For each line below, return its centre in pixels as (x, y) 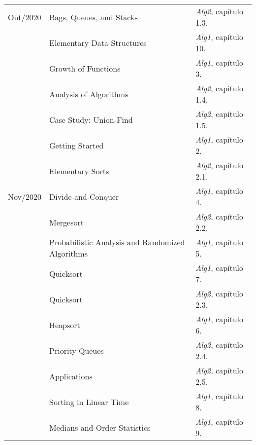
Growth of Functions (85, 68)
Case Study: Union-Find (91, 119)
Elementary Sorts (79, 171)
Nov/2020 (25, 196)
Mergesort (66, 222)
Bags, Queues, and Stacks (94, 17)
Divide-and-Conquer (84, 196)
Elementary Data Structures (98, 42)
